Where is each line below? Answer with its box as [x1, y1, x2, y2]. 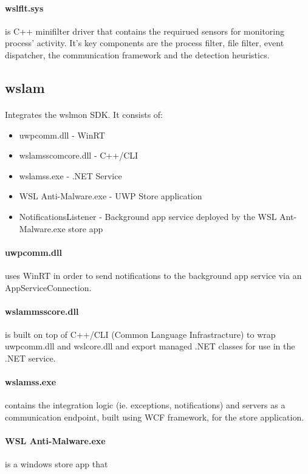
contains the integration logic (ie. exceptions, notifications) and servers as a [5, 399, 286, 411]
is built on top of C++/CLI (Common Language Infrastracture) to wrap [5, 328, 276, 340]
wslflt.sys [5, 1, 44, 14]
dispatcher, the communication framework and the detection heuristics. [5, 48, 270, 61]
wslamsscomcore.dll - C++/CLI [19, 149, 139, 162]
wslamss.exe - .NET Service [19, 169, 122, 182]
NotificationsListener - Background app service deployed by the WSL [19, 210, 277, 222]
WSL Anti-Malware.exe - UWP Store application [19, 190, 202, 202]
